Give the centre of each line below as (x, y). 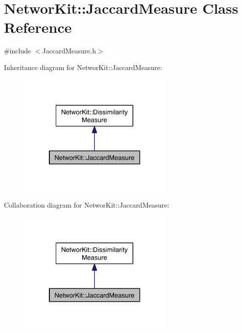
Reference (38, 27)
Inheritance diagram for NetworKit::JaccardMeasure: (83, 67)
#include (18, 51)
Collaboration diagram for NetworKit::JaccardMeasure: (87, 205)
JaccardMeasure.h (69, 51)
